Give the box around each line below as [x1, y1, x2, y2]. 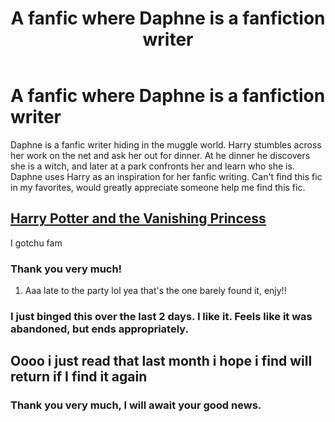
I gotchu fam [10, 237, 63, 249]
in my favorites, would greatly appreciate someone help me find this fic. [10, 181, 306, 193]
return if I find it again [10, 368, 148, 386]
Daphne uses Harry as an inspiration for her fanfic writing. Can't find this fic [10, 170, 323, 182]
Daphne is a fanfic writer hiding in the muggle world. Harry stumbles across [10, 138, 322, 151]
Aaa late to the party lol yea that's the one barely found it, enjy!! [24, 285, 287, 297]
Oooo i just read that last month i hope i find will [10, 353, 313, 370]
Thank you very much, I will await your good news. [10, 398, 262, 412]
